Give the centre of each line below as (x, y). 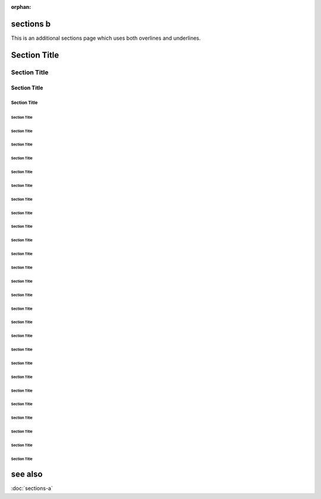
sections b (31, 24)
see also (27, 474)
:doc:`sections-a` (32, 488)
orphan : (21, 7)
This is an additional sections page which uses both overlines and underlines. (106, 38)
